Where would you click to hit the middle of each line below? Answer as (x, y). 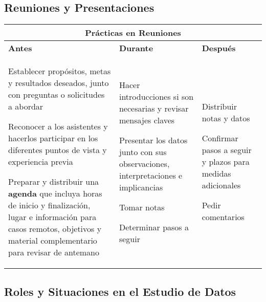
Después (219, 48)
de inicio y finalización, (49, 205)
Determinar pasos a (154, 227)
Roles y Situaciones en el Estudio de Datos (120, 291)
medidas (216, 174)
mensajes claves (147, 120)
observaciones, (144, 163)
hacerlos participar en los (53, 138)
